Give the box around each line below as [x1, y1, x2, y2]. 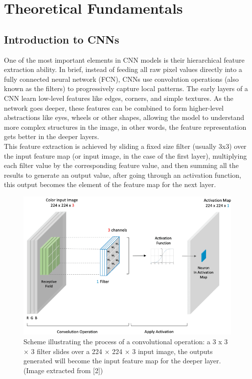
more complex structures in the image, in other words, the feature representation [4, 121, 247, 132]
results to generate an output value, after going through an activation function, [4, 169, 241, 180]
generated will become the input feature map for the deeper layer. [23, 355, 221, 366]
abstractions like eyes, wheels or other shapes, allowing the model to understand [4, 112, 245, 122]
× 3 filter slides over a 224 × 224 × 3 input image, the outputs [23, 346, 213, 356]
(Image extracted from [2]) [23, 365, 103, 375]
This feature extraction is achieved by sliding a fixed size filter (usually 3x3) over [4, 141, 247, 151]
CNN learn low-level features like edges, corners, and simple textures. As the [4, 93, 233, 103]
